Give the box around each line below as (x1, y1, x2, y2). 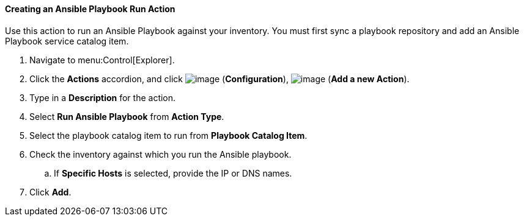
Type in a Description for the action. (29, 92, 176, 103)
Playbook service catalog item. (5, 35, 129, 46)
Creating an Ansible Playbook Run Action (5, 4, 175, 14)
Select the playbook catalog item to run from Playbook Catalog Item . (29, 130, 308, 141)
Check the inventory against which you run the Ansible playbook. (29, 149, 292, 160)
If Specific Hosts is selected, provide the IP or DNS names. (54, 167, 292, 178)
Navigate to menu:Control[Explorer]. (29, 54, 175, 65)
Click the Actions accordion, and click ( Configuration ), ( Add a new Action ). (29, 73, 410, 84)
